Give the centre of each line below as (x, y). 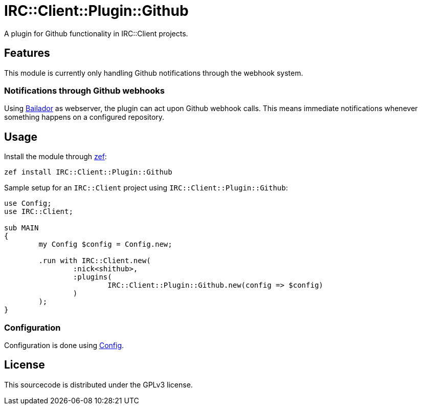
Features (27, 53)
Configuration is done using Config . (64, 345)
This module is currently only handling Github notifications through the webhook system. (154, 73)
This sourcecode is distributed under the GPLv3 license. (98, 384)
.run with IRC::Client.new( (95, 261)
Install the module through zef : (55, 157)
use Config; (28, 203)
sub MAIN (21, 228)
